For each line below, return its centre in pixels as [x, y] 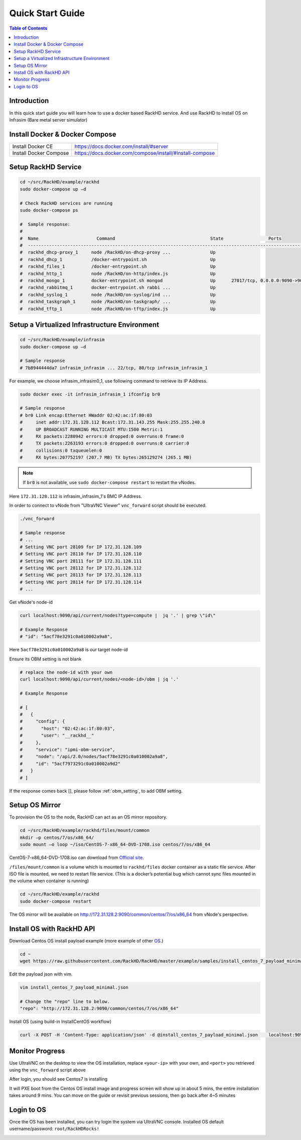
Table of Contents [28, 28]
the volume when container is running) [49, 881]
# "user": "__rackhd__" [57, 736]
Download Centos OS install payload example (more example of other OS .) [86, 940]
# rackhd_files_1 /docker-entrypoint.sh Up [118, 267]
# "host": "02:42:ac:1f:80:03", [67, 728]
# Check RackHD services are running [66, 203]
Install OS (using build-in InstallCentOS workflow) [60, 1022]
